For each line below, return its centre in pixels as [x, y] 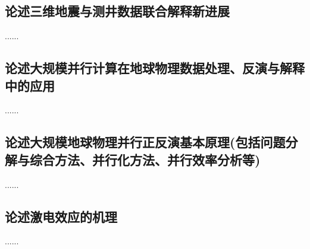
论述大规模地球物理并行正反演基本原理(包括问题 [145, 142]
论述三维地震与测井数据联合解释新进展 [117, 11]
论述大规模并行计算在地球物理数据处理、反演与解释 [155, 68]
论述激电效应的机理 [61, 216]
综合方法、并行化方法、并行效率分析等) [145, 159]
